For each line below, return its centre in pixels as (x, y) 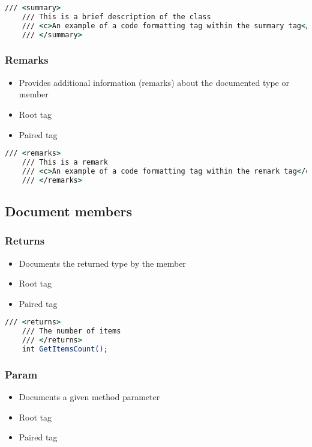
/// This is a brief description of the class (116, 17)
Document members (69, 211)
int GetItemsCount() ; (65, 349)
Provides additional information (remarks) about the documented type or (154, 82)
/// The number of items (71, 331)
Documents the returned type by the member (102, 263)
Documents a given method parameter (89, 397)
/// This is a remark (65, 162)
